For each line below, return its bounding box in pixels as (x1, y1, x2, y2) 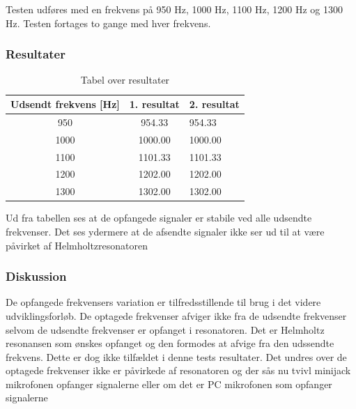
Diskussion (6, 268, 67, 285)
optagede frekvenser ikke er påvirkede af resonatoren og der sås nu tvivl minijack (6, 363, 351, 378)
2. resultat (189, 97, 240, 111)
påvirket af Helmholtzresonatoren (6, 238, 148, 252)
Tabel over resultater (80, 72, 170, 87)
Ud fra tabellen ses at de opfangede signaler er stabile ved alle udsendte (6, 210, 312, 225)
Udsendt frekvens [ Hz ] (10, 97, 120, 111)
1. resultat (129, 97, 180, 111)
